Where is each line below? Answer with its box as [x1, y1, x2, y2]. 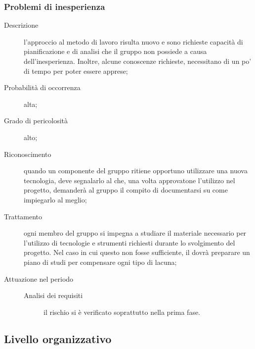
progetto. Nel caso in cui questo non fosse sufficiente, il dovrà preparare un [24, 247, 250, 257]
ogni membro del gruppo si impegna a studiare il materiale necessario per [24, 228, 247, 238]
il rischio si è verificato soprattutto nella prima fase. [43, 306, 201, 317]
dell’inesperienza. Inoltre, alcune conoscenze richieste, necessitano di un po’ [24, 56, 252, 66]
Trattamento [4, 211, 42, 221]
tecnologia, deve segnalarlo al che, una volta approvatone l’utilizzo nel [24, 175, 235, 185]
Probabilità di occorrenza [4, 82, 81, 93]
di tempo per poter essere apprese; [24, 65, 128, 76]
